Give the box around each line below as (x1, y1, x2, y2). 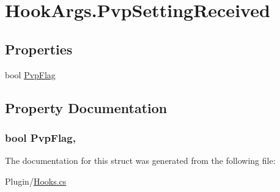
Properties (5, 39, 73, 58)
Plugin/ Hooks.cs (5, 174, 67, 187)
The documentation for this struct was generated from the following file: (5, 154, 276, 167)
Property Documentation (5, 98, 168, 117)
